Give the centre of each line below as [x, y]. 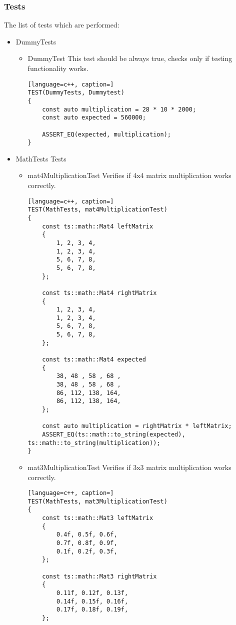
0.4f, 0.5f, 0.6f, [87, 535]
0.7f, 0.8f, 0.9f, [87, 543]
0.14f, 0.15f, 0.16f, [92, 601]
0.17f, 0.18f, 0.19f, [92, 610]
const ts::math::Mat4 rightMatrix [99, 293]
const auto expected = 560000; [94, 118]
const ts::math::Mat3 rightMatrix [99, 576]
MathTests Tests [41, 158]
